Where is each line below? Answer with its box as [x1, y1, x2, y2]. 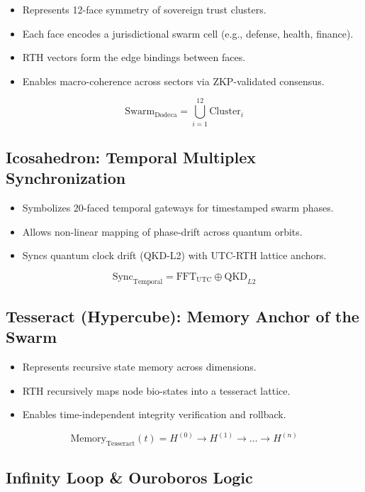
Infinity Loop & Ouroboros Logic [6, 466, 253, 488]
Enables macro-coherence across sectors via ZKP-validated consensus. [22, 73, 325, 88]
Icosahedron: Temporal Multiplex [6, 146, 256, 168]
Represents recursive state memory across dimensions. [22, 359, 257, 374]
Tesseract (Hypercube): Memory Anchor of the [6, 305, 359, 327]
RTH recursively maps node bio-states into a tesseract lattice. [22, 383, 291, 398]
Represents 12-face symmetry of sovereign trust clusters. [22, 2, 266, 16]
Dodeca [155, 111, 177, 119]
